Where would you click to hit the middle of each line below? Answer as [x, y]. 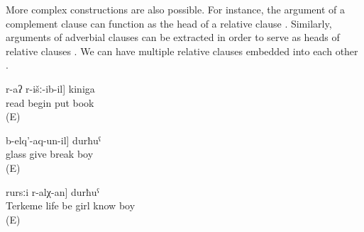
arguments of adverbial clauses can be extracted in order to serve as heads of [173, 37]
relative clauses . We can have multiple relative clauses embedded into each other [182, 51]
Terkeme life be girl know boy [71, 205]
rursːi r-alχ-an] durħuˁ [53, 191]
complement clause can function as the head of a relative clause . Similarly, [169, 23]
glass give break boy [50, 154]
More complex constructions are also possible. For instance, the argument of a [176, 9]
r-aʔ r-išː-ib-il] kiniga [50, 88]
